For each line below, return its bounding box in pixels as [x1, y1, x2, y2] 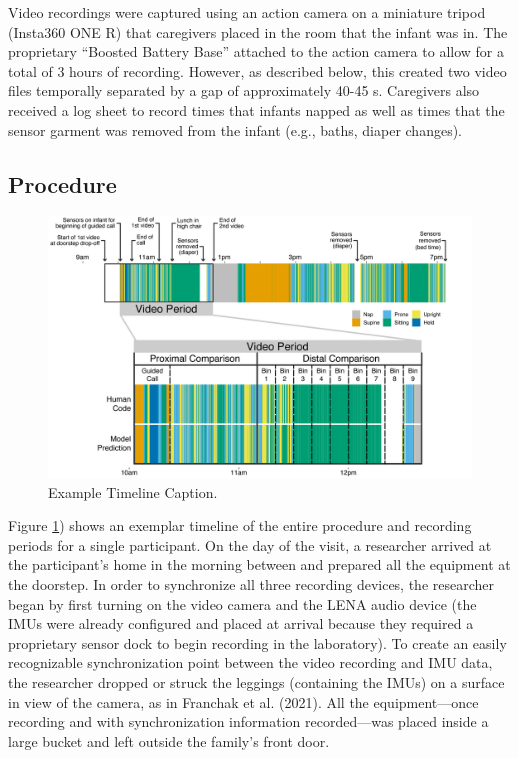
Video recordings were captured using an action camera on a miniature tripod [8, 2, 486, 22]
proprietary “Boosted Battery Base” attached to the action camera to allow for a [8, 41, 504, 62]
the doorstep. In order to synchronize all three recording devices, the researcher [8, 574, 495, 595]
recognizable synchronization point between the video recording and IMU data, [8, 652, 493, 673]
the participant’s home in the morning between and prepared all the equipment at [8, 554, 511, 575]
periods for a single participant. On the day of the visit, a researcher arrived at [8, 534, 492, 555]
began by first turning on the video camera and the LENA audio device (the [8, 593, 477, 614]
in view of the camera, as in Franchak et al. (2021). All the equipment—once [8, 691, 479, 712]
